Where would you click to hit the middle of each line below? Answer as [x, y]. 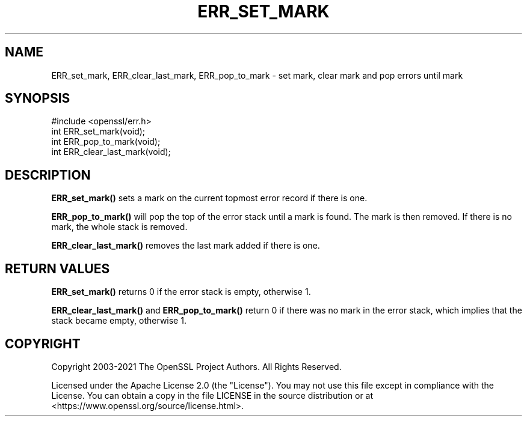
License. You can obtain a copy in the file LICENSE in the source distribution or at [212, 395]
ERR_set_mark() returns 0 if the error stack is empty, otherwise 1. [181, 292]
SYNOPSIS [38, 98]
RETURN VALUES [57, 268]
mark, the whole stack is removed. [119, 227]
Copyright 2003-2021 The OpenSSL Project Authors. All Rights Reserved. [196, 366]
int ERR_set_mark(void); [98, 132]
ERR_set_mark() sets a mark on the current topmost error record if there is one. [209, 198]
